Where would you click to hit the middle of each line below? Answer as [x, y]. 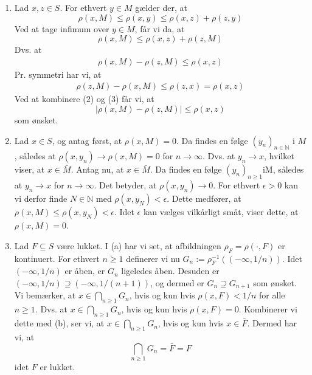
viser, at [29, 169]
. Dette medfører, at [204, 198]
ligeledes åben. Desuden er [170, 271]
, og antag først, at [87, 140]
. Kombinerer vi [268, 309]
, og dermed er [177, 283]
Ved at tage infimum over [62, 28]
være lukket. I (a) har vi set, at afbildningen [139, 245]
